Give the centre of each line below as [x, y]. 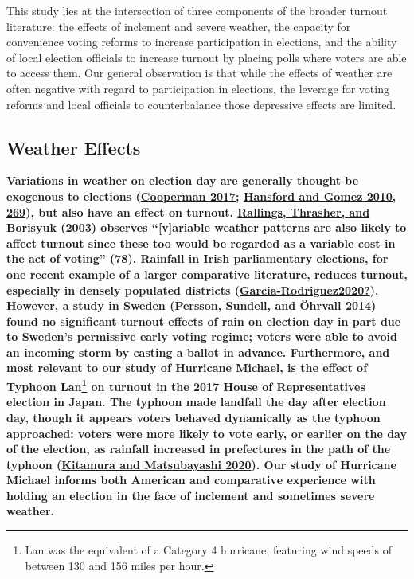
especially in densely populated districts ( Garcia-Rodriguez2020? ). [193, 289]
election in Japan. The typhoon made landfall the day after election [196, 402]
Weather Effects [74, 147]
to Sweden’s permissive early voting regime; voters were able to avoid [202, 336]
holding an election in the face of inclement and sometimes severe [191, 495]
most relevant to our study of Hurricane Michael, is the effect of [187, 368]
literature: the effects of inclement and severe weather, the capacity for [179, 26]
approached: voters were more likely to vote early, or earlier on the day [207, 433]
